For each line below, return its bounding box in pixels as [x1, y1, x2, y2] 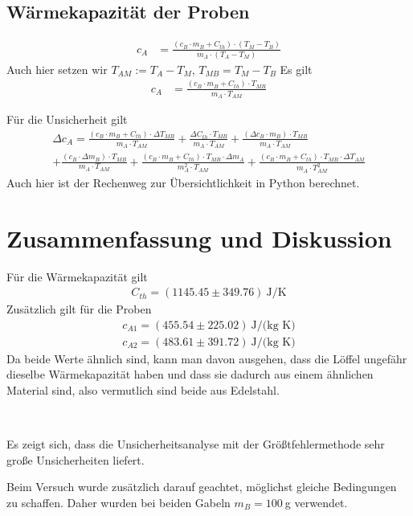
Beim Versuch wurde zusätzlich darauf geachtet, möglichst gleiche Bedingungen [6, 478, 397, 495]
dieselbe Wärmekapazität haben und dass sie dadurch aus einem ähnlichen [6, 366, 374, 383]
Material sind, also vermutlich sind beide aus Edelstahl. [6, 382, 280, 399]
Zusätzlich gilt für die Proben [6, 301, 152, 317]
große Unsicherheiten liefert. [6, 451, 145, 468]
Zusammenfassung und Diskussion [6, 221, 392, 254]
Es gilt [280, 60, 313, 77]
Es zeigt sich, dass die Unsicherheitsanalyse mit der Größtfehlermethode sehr [6, 436, 385, 453]
